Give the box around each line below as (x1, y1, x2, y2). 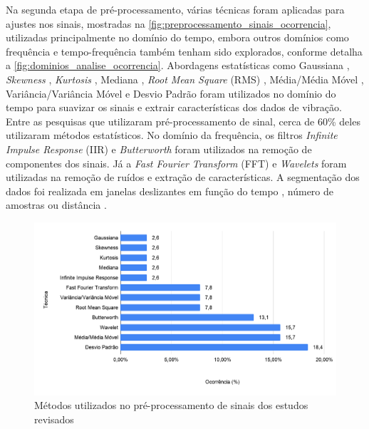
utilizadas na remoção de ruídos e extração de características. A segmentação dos (6, 170, 360, 185)
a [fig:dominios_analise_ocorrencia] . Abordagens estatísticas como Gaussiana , (6, 58, 350, 73)
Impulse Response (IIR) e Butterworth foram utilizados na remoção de (6, 141, 312, 156)
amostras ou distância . (6, 197, 107, 212)
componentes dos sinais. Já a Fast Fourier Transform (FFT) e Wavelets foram (6, 155, 347, 170)
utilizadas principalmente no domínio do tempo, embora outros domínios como (6, 30, 349, 45)
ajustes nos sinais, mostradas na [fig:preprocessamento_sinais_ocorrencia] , (6, 16, 331, 31)
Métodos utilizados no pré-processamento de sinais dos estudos (34, 398, 308, 413)
